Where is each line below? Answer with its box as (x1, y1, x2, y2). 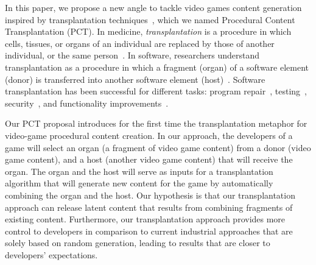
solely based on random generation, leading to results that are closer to (5, 236, 270, 249)
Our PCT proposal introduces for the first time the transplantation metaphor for (5, 117, 307, 130)
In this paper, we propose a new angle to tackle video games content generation (5, 1, 302, 13)
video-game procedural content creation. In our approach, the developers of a (5, 129, 293, 141)
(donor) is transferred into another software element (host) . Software (5, 72, 265, 85)
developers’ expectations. (5, 248, 98, 261)
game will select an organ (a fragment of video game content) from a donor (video (5, 141, 311, 154)
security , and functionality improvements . (5, 96, 169, 109)
